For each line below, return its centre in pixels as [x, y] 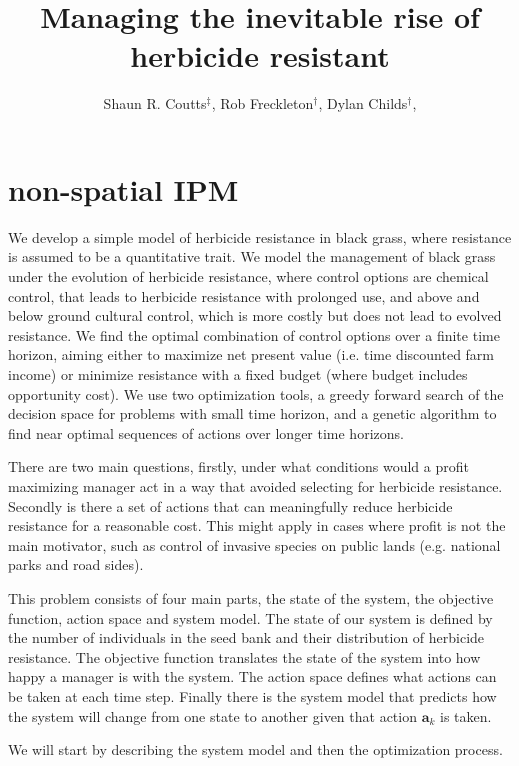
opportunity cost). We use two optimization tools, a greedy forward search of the [256, 393]
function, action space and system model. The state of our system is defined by [250, 617]
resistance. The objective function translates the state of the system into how [244, 656]
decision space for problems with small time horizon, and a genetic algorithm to [252, 413]
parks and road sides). [76, 564]
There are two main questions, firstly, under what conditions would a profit [238, 466]
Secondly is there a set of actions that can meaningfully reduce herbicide [230, 505]
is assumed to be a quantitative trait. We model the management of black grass [252, 256]
